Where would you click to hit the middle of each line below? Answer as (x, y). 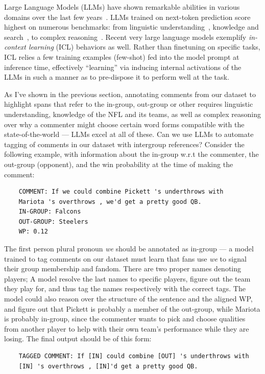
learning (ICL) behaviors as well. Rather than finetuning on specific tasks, (144, 47)
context (15, 47)
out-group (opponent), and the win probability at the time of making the (119, 164)
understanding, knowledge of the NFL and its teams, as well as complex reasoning (132, 114)
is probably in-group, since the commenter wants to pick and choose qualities (125, 319)
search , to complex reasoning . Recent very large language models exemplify (125, 37)
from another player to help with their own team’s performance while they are (127, 328)
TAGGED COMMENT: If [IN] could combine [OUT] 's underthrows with (134, 356)
